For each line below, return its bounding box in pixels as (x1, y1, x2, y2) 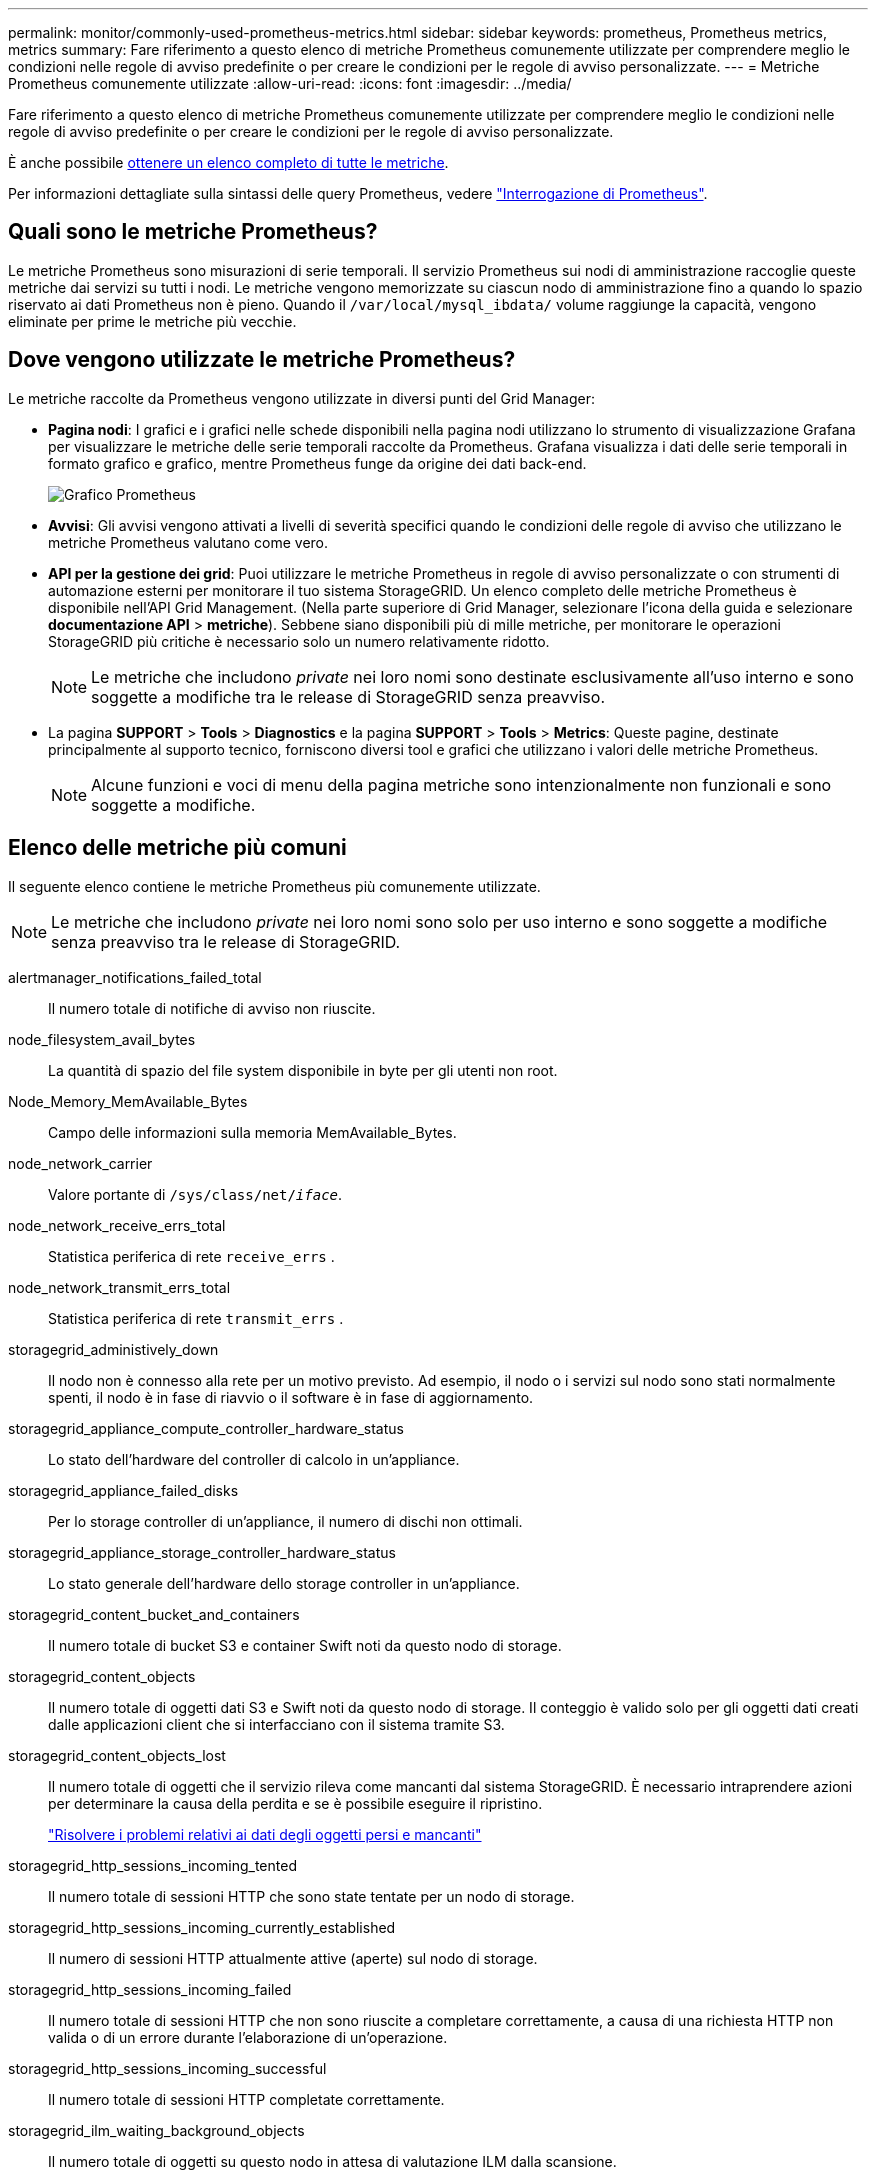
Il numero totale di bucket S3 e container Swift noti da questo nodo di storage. (48, 1636, 562, 1654)
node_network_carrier (8, 1154, 153, 1172)
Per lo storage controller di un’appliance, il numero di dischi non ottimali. (48, 1512, 523, 1530)
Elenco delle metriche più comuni (8, 835, 347, 861)
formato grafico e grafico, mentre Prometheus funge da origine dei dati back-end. (48, 454, 587, 472)
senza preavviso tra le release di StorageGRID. (51, 931, 401, 952)
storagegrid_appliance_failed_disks (8, 1481, 239, 1499)
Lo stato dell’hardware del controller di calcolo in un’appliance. (48, 1450, 460, 1468)
